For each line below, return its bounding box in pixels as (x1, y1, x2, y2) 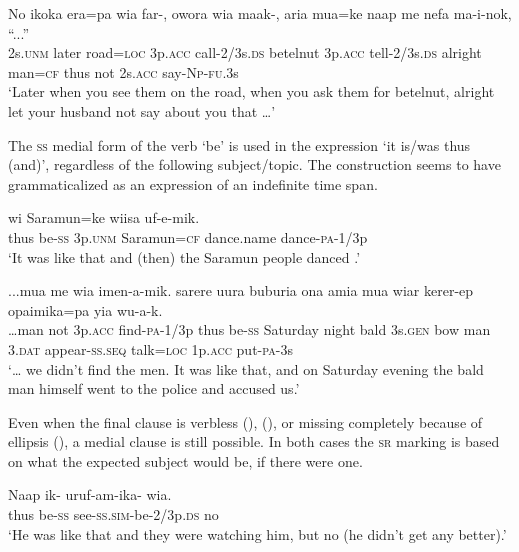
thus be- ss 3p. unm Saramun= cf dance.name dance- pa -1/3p (8, 226, 368, 247)
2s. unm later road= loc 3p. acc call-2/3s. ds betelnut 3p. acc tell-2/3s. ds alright (8, 42, 482, 63)
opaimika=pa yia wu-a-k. (8, 299, 163, 320)
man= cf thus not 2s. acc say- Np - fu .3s (8, 61, 239, 82)
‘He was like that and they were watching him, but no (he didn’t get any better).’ (8, 523, 507, 544)
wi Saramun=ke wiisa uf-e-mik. (8, 207, 200, 228)
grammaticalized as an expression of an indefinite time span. (8, 173, 378, 194)
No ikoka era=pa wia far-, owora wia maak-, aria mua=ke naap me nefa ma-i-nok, (8, 3, 512, 23)
